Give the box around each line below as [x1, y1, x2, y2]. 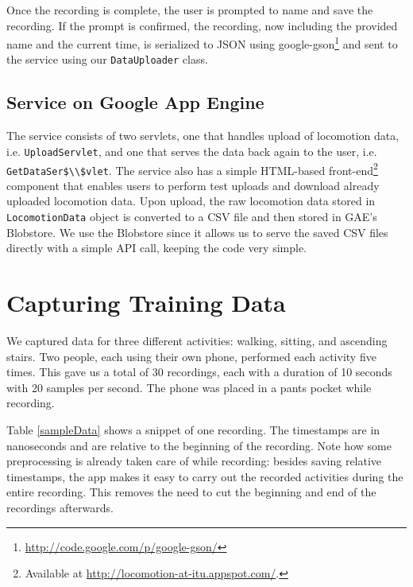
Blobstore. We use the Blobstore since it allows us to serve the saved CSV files [6, 224, 388, 240]
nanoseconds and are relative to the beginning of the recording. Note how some [6, 437, 392, 453]
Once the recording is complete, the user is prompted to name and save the [6, 2, 373, 17]
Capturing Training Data [6, 286, 286, 319]
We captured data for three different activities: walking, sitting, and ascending [6, 332, 388, 349]
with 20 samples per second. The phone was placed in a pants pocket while [6, 379, 372, 395]
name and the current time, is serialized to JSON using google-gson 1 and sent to [6, 33, 398, 52]
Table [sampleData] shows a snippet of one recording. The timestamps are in [6, 421, 380, 437]
